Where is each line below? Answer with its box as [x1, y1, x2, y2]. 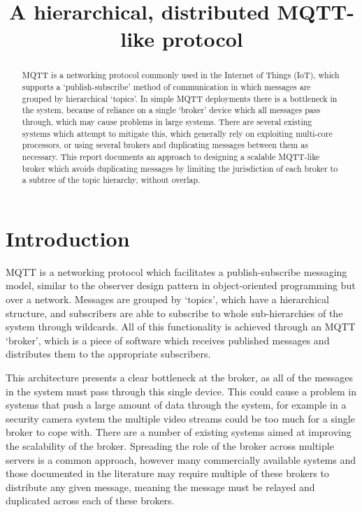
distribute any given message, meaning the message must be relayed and [6, 479, 315, 494]
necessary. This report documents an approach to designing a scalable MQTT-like [22, 150, 320, 162]
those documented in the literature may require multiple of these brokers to [6, 466, 329, 481]
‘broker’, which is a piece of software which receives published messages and [6, 332, 330, 347]
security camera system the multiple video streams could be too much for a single [6, 411, 355, 425]
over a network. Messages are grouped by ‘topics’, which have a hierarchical [6, 292, 329, 307]
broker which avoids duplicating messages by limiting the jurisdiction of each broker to [22, 162, 338, 174]
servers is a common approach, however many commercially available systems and [6, 452, 356, 467]
